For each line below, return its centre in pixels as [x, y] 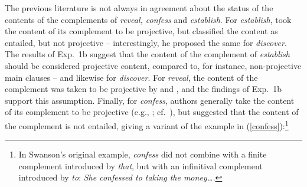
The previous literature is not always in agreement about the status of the [139, 8]
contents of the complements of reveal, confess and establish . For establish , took [148, 19]
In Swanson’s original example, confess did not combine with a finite [143, 154]
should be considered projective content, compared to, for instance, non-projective [153, 65]
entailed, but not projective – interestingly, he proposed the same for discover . [146, 42]
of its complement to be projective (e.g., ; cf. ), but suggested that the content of [152, 112]
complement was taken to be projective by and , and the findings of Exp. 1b [143, 89]
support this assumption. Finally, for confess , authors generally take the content [150, 100]
